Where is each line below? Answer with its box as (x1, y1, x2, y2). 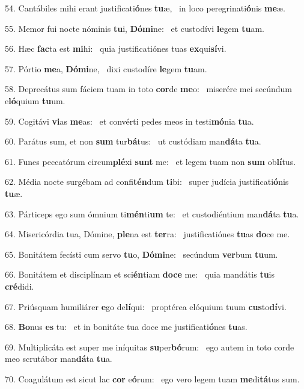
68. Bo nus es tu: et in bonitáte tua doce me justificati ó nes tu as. (5, 320, 248, 333)
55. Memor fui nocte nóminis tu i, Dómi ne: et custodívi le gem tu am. (5, 22, 264, 34)
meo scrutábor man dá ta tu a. (5, 352, 112, 365)
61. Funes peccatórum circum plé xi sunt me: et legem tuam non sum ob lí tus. (5, 155, 296, 167)
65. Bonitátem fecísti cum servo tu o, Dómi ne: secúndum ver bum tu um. (5, 247, 278, 260)
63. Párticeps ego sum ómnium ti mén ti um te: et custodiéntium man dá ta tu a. (5, 207, 299, 220)
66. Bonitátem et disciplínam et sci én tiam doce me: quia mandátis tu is (5, 268, 275, 281)
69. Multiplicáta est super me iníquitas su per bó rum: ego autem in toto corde (5, 340, 294, 353)
